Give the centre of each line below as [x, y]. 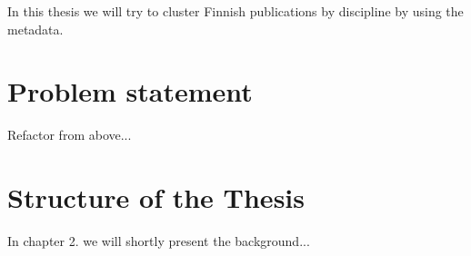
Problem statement [130, 91]
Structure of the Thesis [156, 197]
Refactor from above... [70, 135]
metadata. [35, 29]
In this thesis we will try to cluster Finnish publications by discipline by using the [235, 11]
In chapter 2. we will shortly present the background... [159, 241]
